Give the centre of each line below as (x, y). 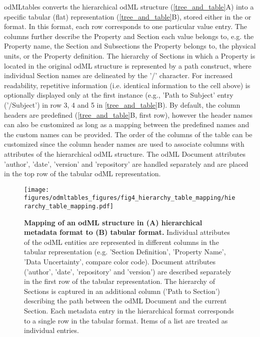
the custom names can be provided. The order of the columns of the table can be (128, 134)
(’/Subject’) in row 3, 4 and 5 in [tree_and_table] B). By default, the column (122, 104)
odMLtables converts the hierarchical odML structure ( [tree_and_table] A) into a (129, 7)
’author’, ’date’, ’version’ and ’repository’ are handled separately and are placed (126, 163)
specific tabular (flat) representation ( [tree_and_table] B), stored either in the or (128, 16)
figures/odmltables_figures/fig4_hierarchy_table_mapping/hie (130, 198)
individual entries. (51, 330)
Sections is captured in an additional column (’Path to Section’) (122, 291)
